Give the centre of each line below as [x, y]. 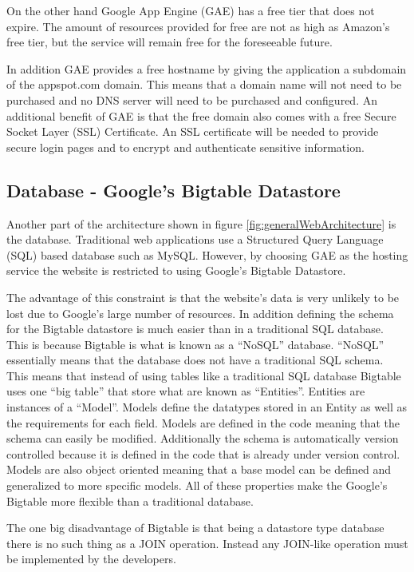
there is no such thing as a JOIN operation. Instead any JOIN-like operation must [207, 543]
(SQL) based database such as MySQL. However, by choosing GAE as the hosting [207, 254]
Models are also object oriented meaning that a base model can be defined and [199, 469]
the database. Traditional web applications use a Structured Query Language [195, 239]
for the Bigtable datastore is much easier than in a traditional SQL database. [195, 329]
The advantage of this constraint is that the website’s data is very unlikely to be [203, 297]
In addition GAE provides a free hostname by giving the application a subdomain [207, 68]
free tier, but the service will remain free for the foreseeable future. [170, 42]
